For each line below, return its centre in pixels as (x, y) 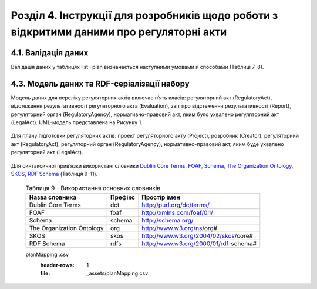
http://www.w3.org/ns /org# (179, 228)
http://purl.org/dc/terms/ (176, 205)
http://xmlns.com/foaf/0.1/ (178, 212)
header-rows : (57, 265)
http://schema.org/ (168, 220)
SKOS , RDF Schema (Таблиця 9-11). (54, 174)
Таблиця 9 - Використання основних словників (93, 188)
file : (45, 273)
